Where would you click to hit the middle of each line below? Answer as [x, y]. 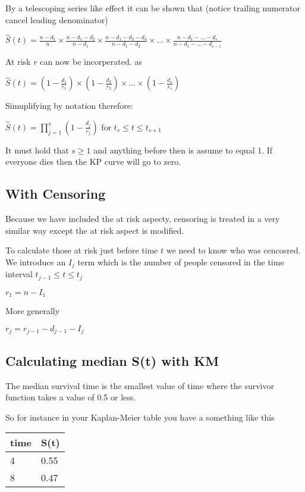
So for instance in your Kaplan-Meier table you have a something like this [140, 417]
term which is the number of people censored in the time [181, 262]
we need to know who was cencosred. [233, 250]
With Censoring [56, 194]
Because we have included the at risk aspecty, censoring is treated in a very [143, 219]
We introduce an [36, 262]
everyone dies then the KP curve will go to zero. [93, 162]
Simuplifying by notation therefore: [69, 106]
